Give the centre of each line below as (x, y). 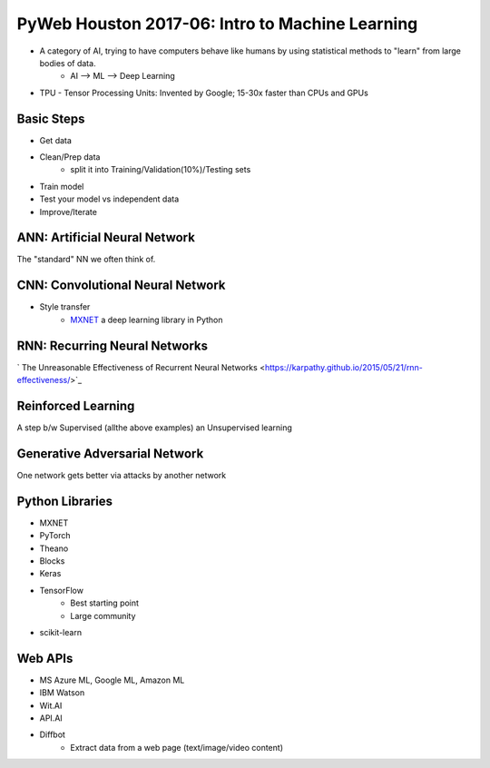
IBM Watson (62, 693)
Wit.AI (51, 705)
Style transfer (65, 307)
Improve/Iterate (68, 212)
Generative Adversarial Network (110, 453)
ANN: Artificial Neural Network (106, 237)
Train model (62, 186)
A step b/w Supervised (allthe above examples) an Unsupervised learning (154, 428)
